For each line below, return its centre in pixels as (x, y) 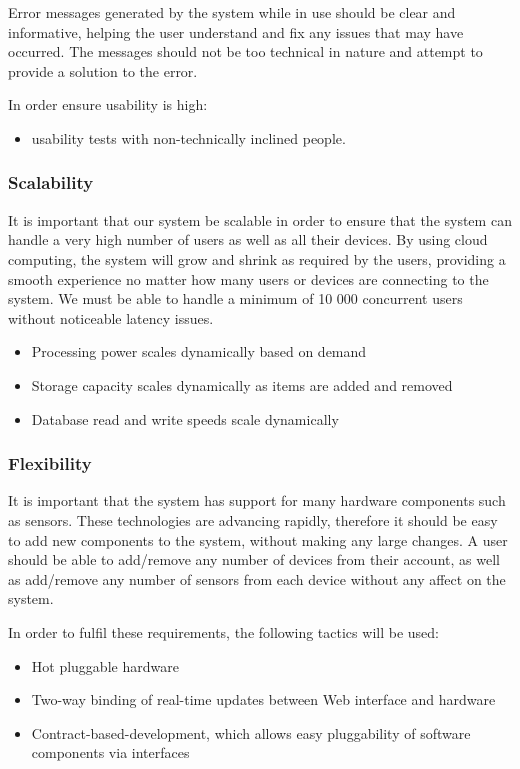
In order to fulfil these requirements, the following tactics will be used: (223, 631)
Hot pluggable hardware (105, 665)
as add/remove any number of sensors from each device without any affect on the (257, 578)
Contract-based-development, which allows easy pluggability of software (251, 732)
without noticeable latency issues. (111, 317)
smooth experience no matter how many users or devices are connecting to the (248, 278)
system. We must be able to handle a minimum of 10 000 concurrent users (235, 298)
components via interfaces (110, 752)
